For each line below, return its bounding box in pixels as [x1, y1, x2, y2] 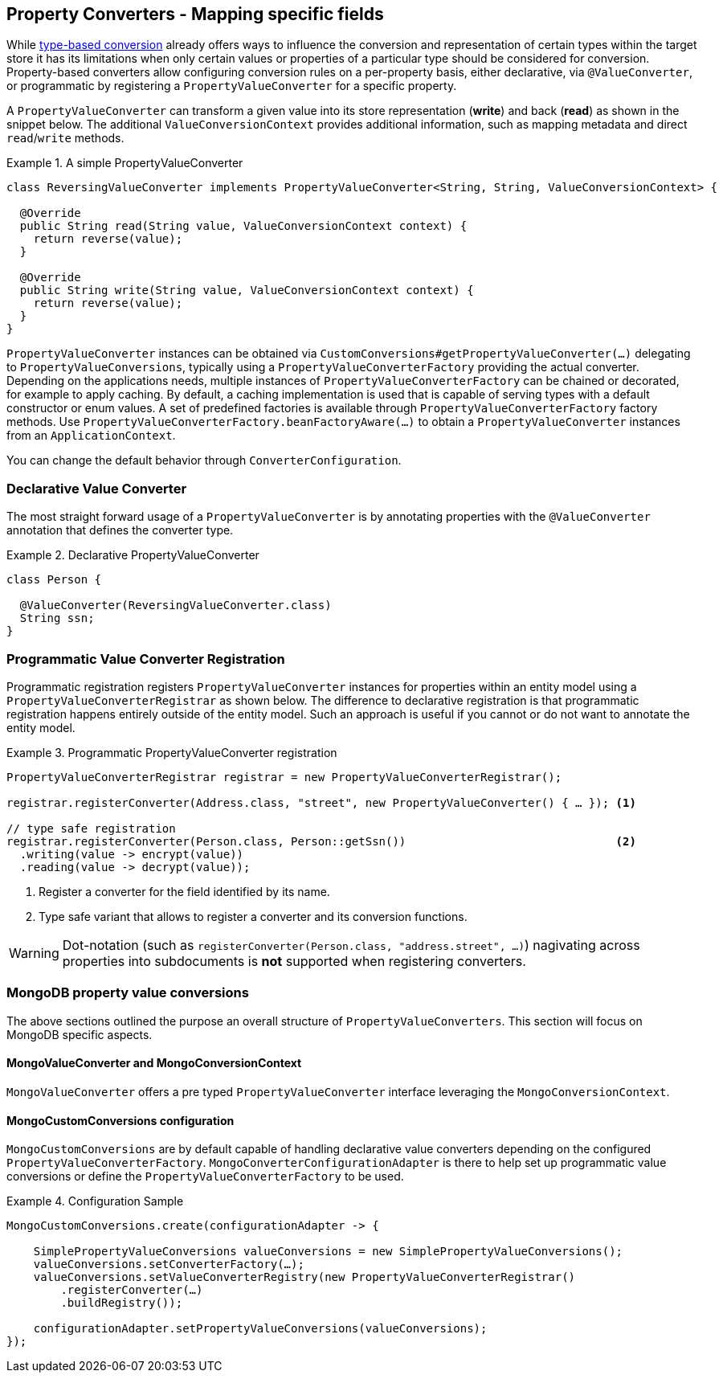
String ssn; [19, 612, 95, 625]
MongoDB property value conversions [6, 984, 249, 1001]
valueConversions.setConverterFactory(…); [33, 1258, 304, 1271]
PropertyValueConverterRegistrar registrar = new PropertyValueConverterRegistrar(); [6, 770, 562, 784]
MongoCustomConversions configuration [6, 1113, 235, 1127]
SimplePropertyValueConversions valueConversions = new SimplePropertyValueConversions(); [33, 1245, 623, 1258]
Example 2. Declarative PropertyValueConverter [6, 548, 259, 563]
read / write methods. [6, 131, 125, 145]
